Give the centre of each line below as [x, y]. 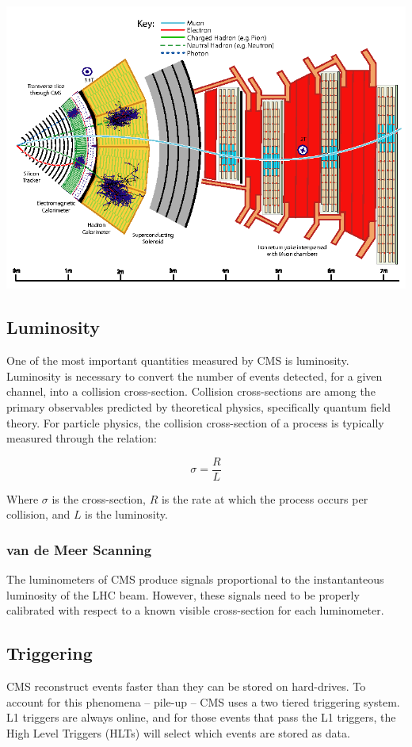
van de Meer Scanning [79, 549]
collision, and [38, 514]
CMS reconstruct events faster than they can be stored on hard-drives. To [186, 686]
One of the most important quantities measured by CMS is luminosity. [178, 360]
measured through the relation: [82, 438]
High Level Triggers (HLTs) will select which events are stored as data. [178, 732]
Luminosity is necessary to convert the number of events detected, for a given [195, 375]
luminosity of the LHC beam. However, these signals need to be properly [183, 594]
